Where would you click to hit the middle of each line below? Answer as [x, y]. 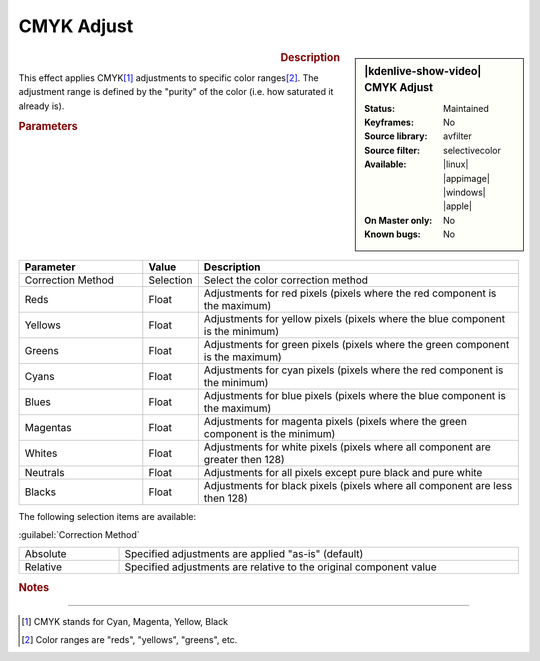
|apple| [457, 206]
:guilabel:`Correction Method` [79, 534]
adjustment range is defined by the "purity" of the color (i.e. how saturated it [176, 92]
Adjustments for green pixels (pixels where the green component [356, 344]
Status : [379, 108]
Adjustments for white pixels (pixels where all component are [347, 447]
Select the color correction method [286, 280]
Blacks [40, 492]
